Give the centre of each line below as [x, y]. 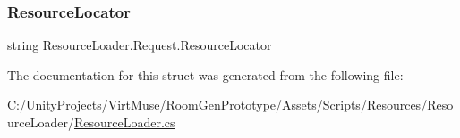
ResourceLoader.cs [124, 122]
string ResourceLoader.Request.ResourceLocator [140, 45]
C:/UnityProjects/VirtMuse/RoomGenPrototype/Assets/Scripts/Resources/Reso [230, 105]
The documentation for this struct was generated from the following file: [205, 74]
